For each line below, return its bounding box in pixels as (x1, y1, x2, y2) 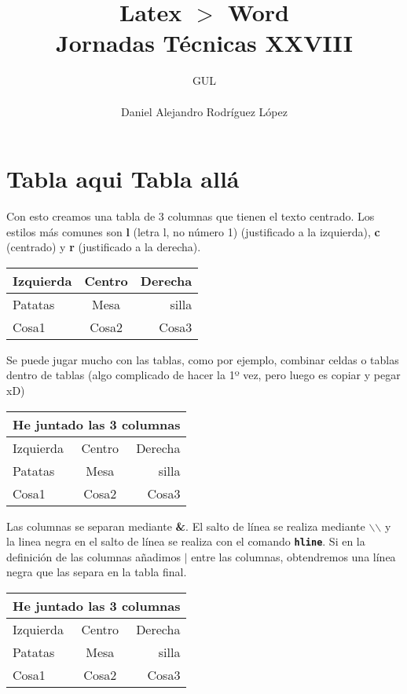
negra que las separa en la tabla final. (6, 564, 187, 580)
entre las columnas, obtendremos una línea (191, 548, 396, 564)
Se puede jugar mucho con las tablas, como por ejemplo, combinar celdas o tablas (6, 351, 399, 367)
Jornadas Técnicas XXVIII (56, 27, 353, 59)
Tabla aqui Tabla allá (6, 163, 240, 195)
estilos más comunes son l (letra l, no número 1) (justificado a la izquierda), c (6, 223, 380, 239)
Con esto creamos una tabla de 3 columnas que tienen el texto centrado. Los (6, 208, 375, 225)
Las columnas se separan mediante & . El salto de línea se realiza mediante (6, 517, 365, 534)
